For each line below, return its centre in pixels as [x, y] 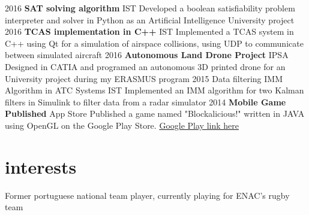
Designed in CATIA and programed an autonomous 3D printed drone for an [145, 66]
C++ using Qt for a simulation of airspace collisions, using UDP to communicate [154, 43]
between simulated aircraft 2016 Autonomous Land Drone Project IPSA [147, 55]
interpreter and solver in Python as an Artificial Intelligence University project [150, 19]
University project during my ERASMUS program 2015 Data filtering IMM [144, 78]
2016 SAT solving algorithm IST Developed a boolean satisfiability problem [150, 8]
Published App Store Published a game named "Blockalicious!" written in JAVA [155, 113]
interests [41, 166]
